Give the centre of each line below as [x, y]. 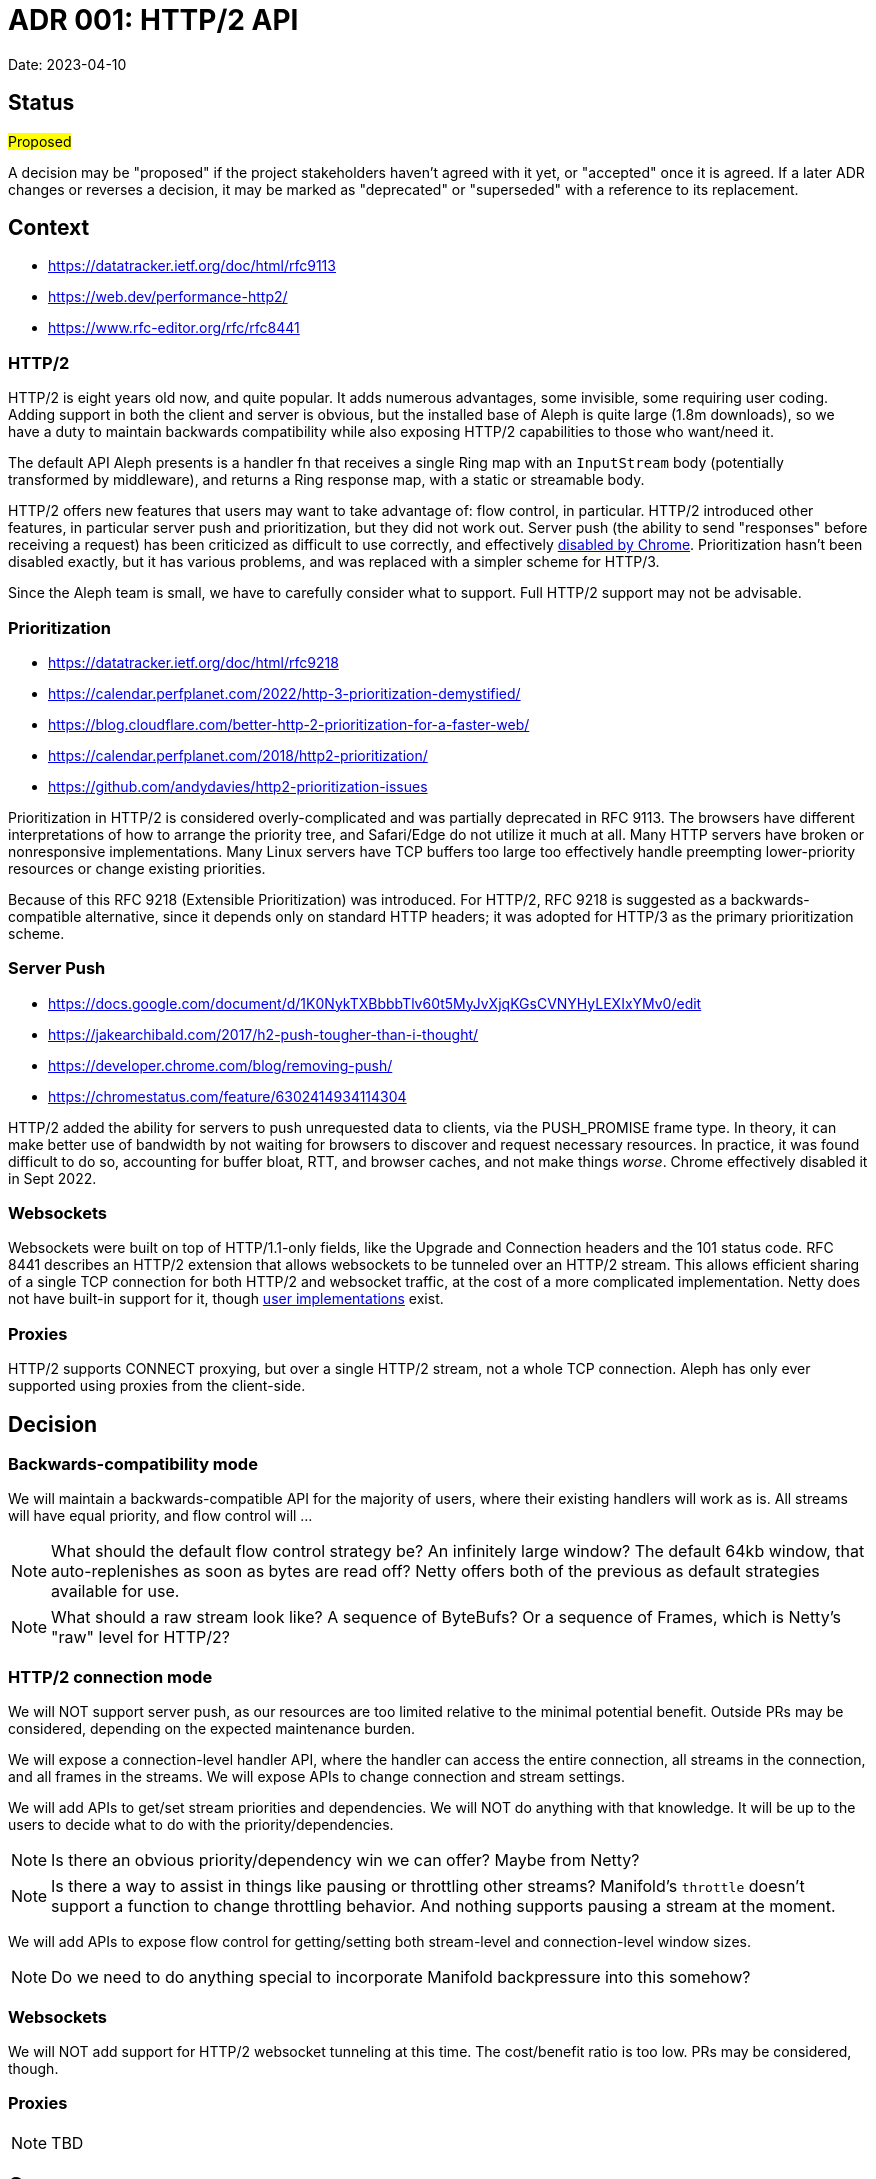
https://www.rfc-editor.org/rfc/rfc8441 [174, 328]
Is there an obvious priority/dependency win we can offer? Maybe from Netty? [345, 1860]
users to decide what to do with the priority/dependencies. [201, 1825]
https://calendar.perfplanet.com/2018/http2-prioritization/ [238, 755]
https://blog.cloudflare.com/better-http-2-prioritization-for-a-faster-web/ [289, 724]
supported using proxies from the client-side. [157, 1386]
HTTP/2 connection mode [110, 1676]
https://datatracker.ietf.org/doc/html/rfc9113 [192, 266]
